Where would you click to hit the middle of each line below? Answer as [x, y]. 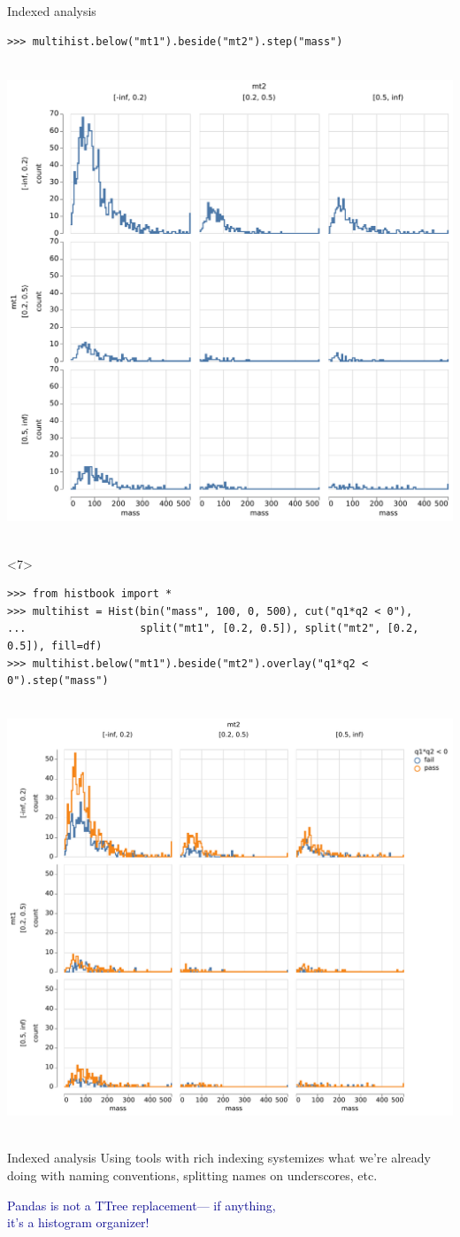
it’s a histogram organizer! [78, 1222]
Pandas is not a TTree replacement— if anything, [142, 1205]
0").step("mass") [58, 681]
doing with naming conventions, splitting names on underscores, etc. [192, 1175]
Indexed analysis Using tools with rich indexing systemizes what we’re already [219, 1158]
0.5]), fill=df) [55, 646]
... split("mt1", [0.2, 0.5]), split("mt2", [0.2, [213, 629]
